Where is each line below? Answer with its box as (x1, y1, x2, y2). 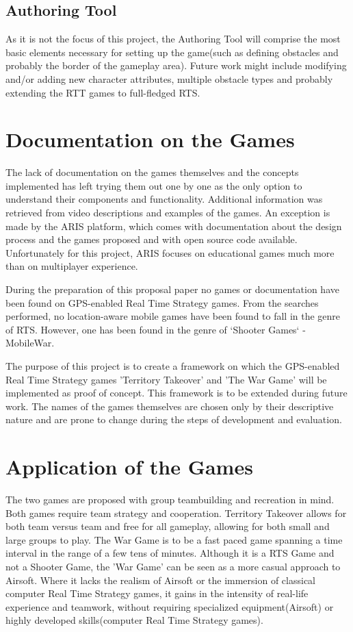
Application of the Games (5, 453, 253, 481)
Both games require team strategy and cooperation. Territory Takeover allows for (5, 505, 347, 520)
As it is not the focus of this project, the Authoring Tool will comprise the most (5, 31, 341, 46)
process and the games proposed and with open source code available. (5, 232, 298, 247)
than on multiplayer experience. (5, 259, 138, 273)
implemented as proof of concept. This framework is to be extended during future (5, 385, 348, 400)
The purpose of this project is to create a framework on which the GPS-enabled (5, 359, 340, 373)
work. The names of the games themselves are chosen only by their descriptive (5, 399, 334, 413)
